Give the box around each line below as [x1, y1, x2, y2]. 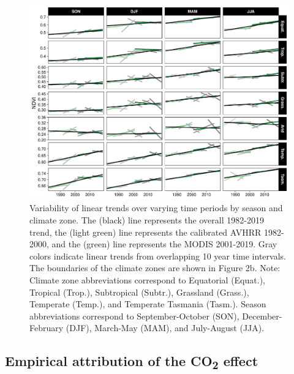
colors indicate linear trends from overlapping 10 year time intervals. [29, 249, 286, 262]
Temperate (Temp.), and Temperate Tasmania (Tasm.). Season [29, 297, 266, 310]
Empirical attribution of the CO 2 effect [5, 351, 258, 373]
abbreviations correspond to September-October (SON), [29, 309, 239, 322]
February [29, 321, 64, 334]
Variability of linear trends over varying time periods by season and [29, 201, 283, 214]
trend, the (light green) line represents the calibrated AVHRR [29, 225, 262, 238]
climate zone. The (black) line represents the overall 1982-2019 [29, 214, 264, 226]
